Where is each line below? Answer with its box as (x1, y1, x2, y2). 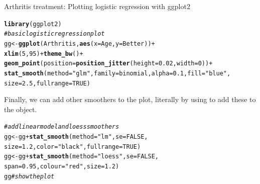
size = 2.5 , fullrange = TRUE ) (4, 79, 90, 87)
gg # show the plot (4, 172, 55, 180)
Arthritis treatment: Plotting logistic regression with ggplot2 (4, 1, 190, 11)
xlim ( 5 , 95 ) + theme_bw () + (4, 50, 83, 57)
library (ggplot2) (4, 20, 62, 28)
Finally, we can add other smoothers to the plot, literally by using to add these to (4, 94, 256, 105)
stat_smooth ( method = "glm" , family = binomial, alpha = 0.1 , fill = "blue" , (4, 69, 231, 77)
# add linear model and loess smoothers (4, 123, 119, 131)
